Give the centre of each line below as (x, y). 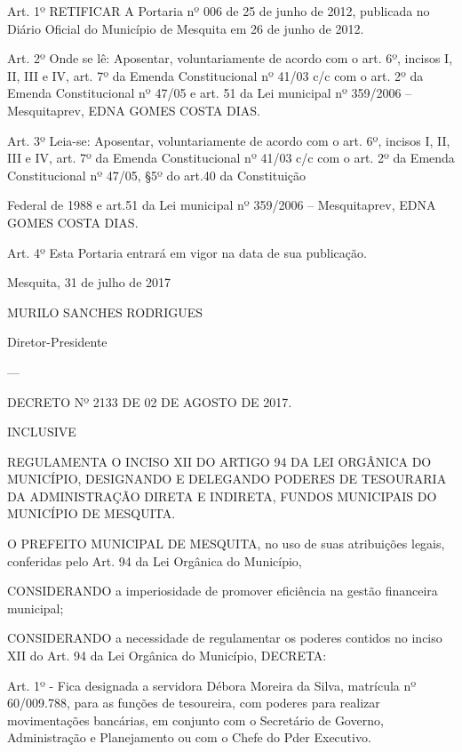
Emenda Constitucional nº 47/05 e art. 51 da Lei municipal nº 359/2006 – (210, 93)
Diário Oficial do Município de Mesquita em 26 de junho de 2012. (186, 28)
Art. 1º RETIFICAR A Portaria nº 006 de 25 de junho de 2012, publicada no (219, 11)
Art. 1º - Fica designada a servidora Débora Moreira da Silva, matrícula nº (212, 685)
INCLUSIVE (42, 432)
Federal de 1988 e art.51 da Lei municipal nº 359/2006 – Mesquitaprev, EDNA (222, 205)
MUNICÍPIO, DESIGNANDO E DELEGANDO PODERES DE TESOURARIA (227, 479)
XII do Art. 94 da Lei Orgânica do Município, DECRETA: (167, 656)
